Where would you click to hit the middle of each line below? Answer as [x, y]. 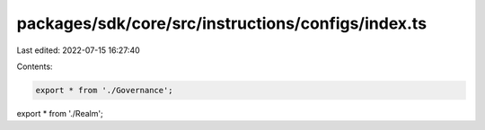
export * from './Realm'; [60, 113]
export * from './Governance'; [105, 90]
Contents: [35, 66]
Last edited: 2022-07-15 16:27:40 [79, 50]
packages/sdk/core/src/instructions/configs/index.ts [221, 23]
